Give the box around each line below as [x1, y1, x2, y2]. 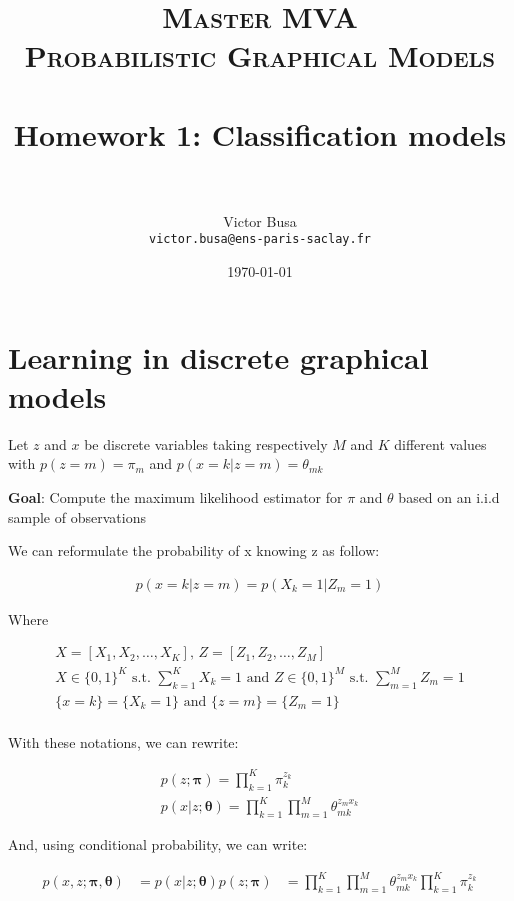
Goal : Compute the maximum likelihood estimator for [8, 487, 343, 508]
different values [394, 433, 487, 454]
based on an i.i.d [398, 487, 500, 508]
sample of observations [8, 506, 146, 527]
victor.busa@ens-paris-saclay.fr [149, 232, 371, 247]
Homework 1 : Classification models [13, 113, 507, 154]
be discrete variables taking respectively [84, 433, 328, 454]
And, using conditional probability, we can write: [8, 834, 308, 855]
